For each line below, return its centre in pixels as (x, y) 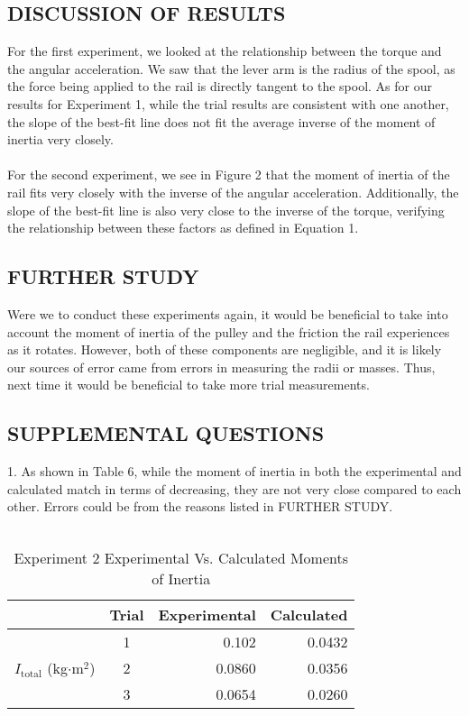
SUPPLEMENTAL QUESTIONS (166, 433)
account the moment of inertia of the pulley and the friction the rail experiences (229, 331)
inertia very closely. (60, 139)
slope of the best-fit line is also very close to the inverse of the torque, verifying (226, 210)
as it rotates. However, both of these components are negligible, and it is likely (225, 349)
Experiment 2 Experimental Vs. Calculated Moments (181, 558)
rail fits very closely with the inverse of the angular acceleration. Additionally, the (233, 192)
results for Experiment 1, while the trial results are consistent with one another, (228, 103)
